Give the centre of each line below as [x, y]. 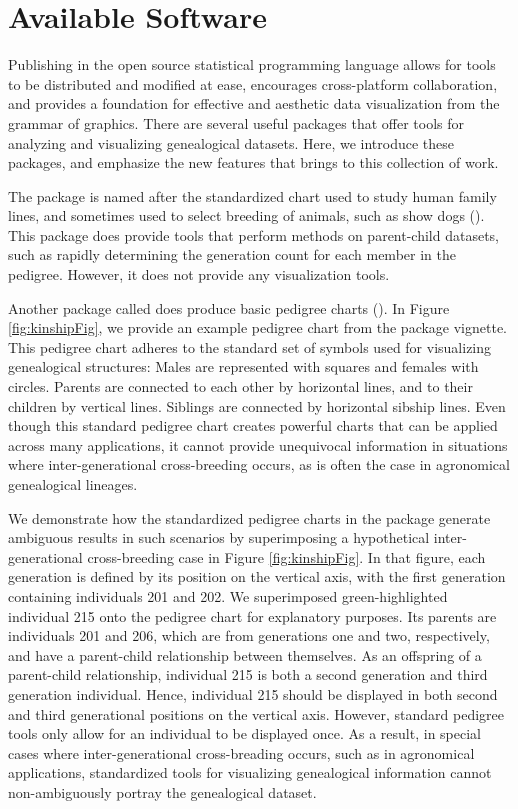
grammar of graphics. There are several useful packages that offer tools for [236, 122]
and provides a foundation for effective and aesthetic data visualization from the [254, 103]
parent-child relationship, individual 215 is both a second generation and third [248, 674]
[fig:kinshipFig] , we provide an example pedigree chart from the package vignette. [258, 327]
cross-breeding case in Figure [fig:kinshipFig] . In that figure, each [286, 556]
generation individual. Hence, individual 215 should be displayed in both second [253, 693]
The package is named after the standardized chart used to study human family [252, 195]
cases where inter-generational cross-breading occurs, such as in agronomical [241, 752]
